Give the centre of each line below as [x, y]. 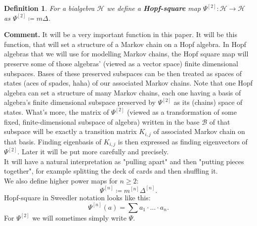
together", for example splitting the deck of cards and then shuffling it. [111, 171]
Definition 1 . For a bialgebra [49, 8]
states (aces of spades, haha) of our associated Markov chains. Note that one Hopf [128, 83]
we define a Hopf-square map [154, 8]
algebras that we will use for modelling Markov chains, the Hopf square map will [126, 54]
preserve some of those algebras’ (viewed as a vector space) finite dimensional [121, 63]
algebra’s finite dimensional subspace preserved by [80, 102]
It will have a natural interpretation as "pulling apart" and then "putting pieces [124, 161]
